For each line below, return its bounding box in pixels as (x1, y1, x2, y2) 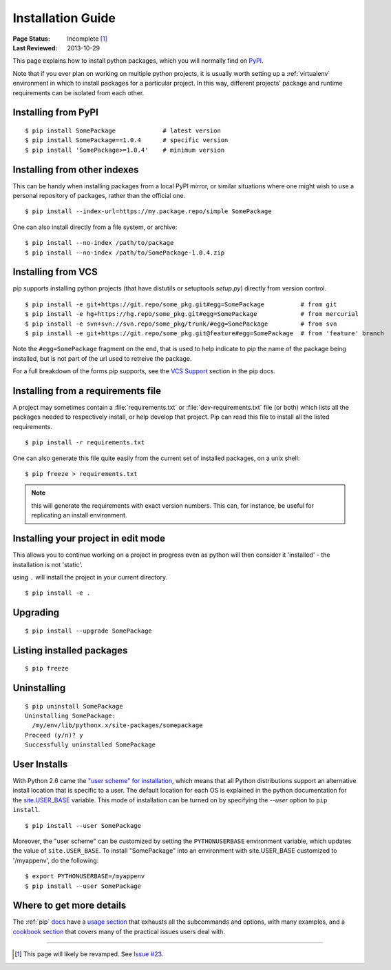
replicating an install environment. (31, 511, 127, 519)
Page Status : (12, 34, 51, 43)
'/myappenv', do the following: (12, 856, 99, 864)
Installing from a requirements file (12, 385, 162, 397)
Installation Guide (12, 10, 116, 26)
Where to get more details (12, 900, 127, 911)
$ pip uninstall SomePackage (25, 702, 123, 710)
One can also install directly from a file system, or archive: (12, 223, 178, 231)
